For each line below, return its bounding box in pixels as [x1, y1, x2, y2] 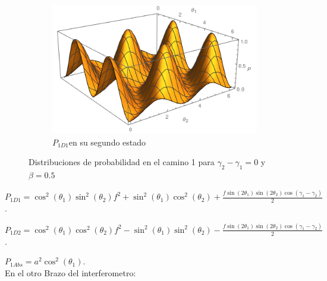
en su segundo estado [68, 135, 146, 148]
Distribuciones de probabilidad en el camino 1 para [29, 156, 215, 168]
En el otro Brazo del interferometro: [5, 266, 136, 279]
